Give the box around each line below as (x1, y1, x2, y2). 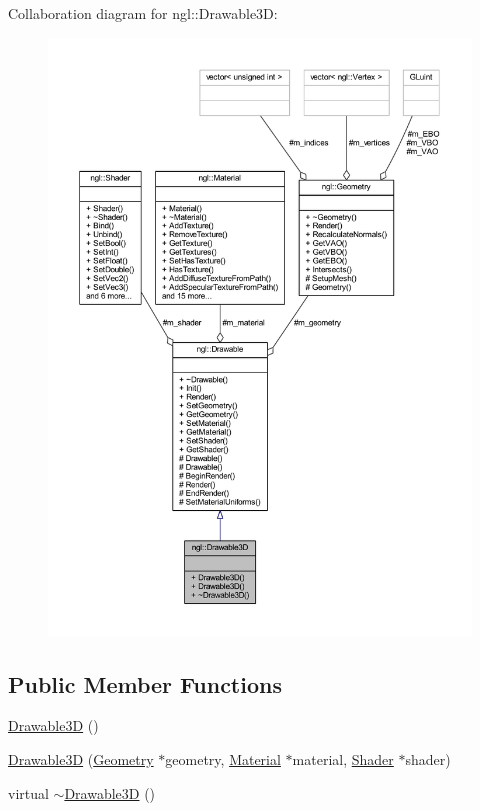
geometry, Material (165, 749, 281, 770)
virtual (8, 782, 49, 803)
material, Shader (292, 749, 394, 770)
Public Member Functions (8, 668, 282, 699)
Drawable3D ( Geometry (8, 749, 154, 770)
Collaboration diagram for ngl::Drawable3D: (8, 3, 278, 23)
